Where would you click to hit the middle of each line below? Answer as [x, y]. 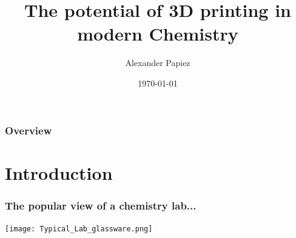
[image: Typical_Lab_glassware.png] [79, 229]
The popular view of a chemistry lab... [101, 205]
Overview [29, 130]
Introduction [59, 172]
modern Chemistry [158, 34]
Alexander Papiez [158, 63]
